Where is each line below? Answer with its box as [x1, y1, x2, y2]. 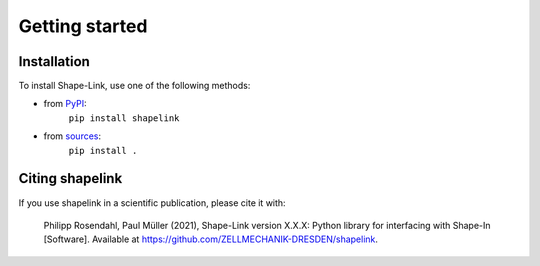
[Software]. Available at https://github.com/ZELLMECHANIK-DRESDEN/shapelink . [43, 233, 379, 245]
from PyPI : [43, 98, 87, 110]
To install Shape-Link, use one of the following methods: [18, 80, 251, 92]
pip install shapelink [68, 112, 180, 124]
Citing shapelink [18, 170, 123, 187]
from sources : [43, 130, 102, 142]
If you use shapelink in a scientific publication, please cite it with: [18, 196, 286, 209]
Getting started [18, 15, 148, 37]
